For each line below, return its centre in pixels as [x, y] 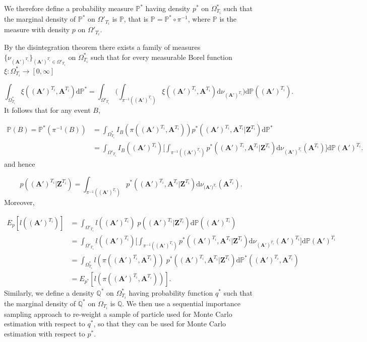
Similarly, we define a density [49, 292]
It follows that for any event [47, 110]
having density [168, 8]
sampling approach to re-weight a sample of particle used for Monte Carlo [118, 314]
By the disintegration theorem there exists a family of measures [102, 47]
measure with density [37, 29]
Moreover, [19, 202]
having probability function [171, 292]
